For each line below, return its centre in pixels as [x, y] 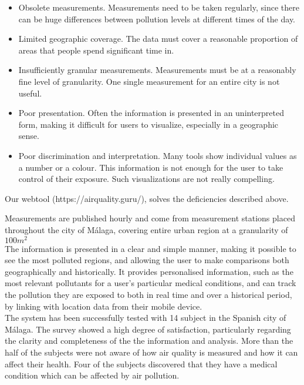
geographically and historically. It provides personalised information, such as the [149, 271]
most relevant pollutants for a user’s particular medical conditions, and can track [151, 283]
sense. [29, 136]
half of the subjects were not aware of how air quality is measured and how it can [151, 352]
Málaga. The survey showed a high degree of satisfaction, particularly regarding [148, 329]
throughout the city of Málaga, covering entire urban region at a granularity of [146, 229]
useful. [30, 93]
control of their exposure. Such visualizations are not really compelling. [146, 179]
